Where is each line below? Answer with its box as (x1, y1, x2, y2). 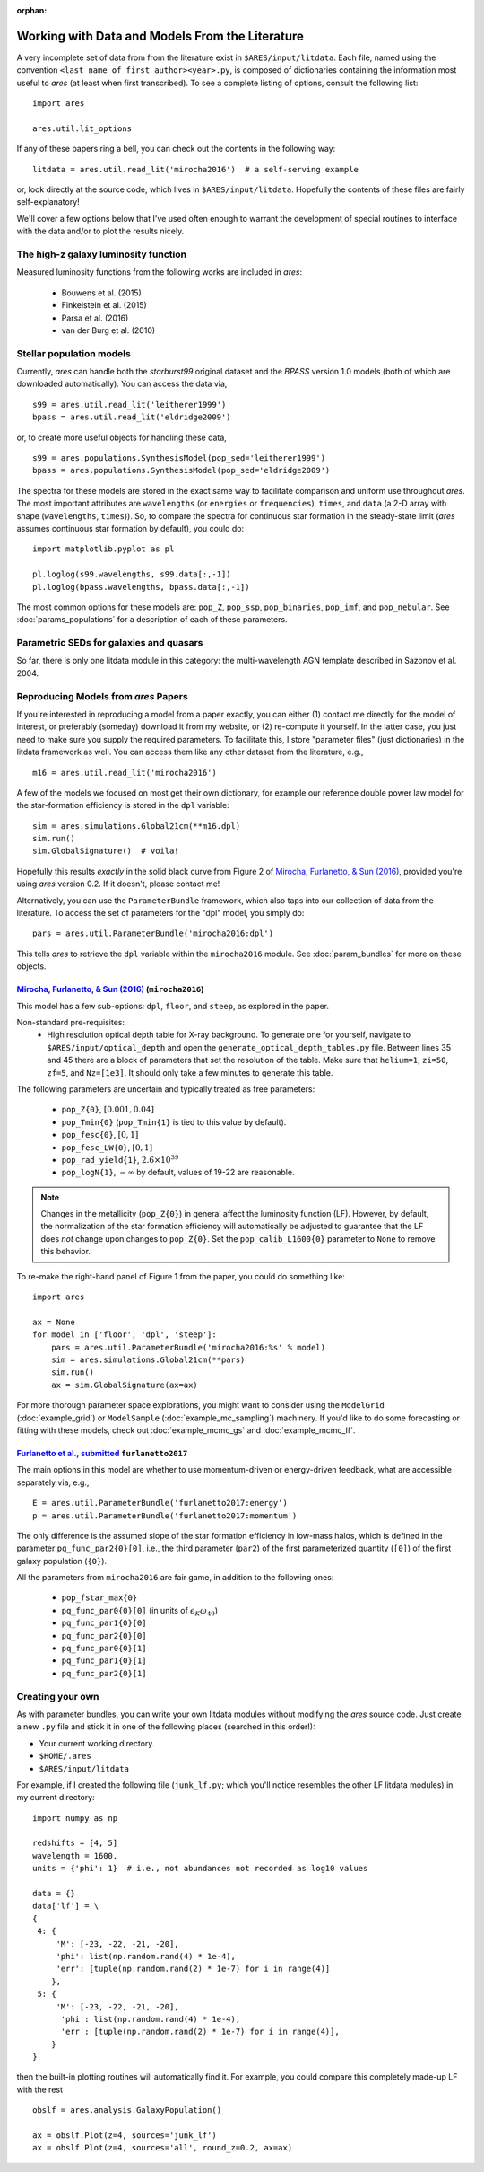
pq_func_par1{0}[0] (61, 1618, 147, 1629)
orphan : (16, 5, 48, 15)
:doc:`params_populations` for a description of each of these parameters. (16, 614, 288, 625)
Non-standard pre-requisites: (16, 1017, 125, 1027)
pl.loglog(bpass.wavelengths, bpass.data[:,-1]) (32, 582, 250, 592)
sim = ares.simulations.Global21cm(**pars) (50, 1354, 246, 1365)
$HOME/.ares (39, 1751, 91, 1762)
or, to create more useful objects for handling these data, (16, 432, 228, 443)
